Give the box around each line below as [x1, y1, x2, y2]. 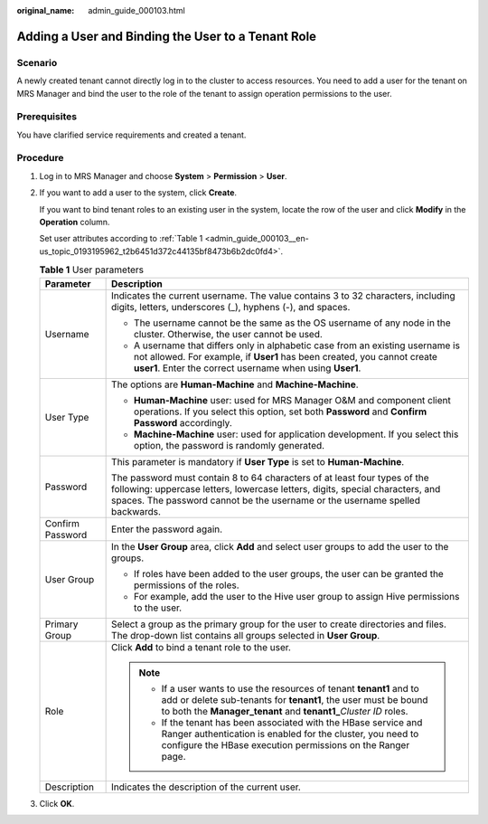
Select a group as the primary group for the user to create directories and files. [111, 618, 447, 630]
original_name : [16, 5, 75, 15]
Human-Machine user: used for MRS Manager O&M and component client [134, 393, 451, 406]
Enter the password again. [111, 523, 223, 535]
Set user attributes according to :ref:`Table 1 [39, 233, 203, 244]
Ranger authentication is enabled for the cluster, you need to [161, 727, 419, 740]
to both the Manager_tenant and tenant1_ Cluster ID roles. [161, 705, 408, 717]
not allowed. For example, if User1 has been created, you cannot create [134, 350, 438, 363]
